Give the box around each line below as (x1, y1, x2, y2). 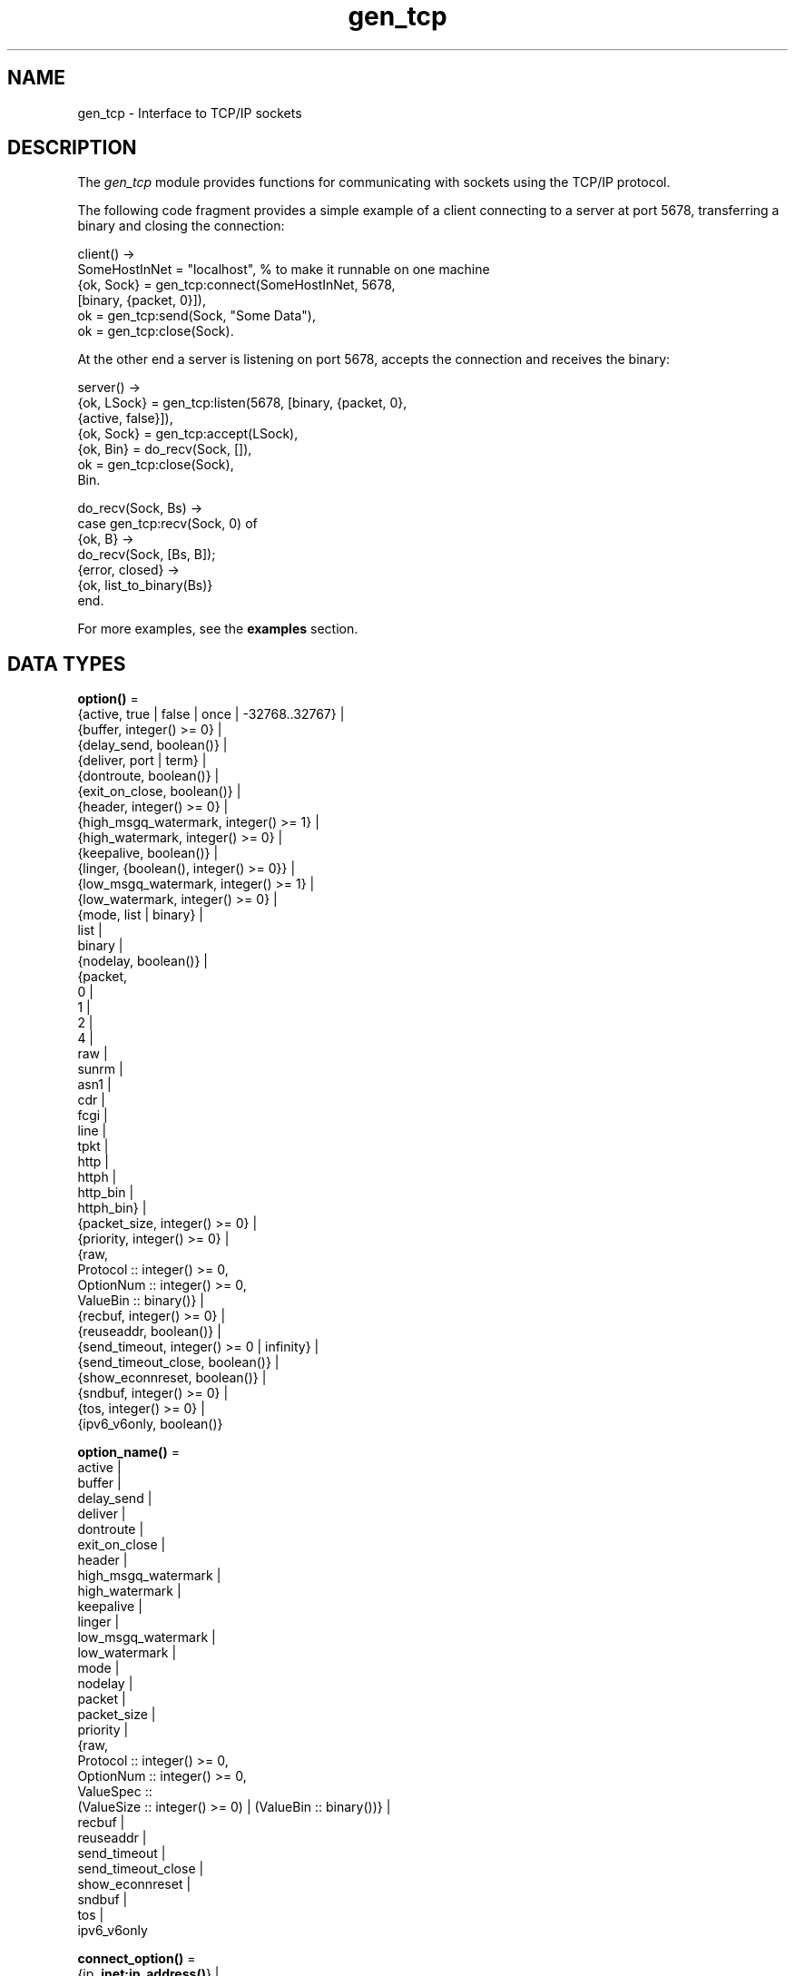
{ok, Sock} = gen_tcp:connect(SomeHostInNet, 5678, (77, 277, 396, 293)
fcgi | (77, 1107, 108, 1124)
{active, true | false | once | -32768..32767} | (77, 706, 345, 723)
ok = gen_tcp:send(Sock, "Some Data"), (77, 308, 316, 324)
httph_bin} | (77, 1200, 147, 1216)
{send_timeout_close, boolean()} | (77, 1354, 280, 1371)
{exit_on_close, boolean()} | (77, 783, 241, 800)
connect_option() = (77, 1951, 196, 1967)
